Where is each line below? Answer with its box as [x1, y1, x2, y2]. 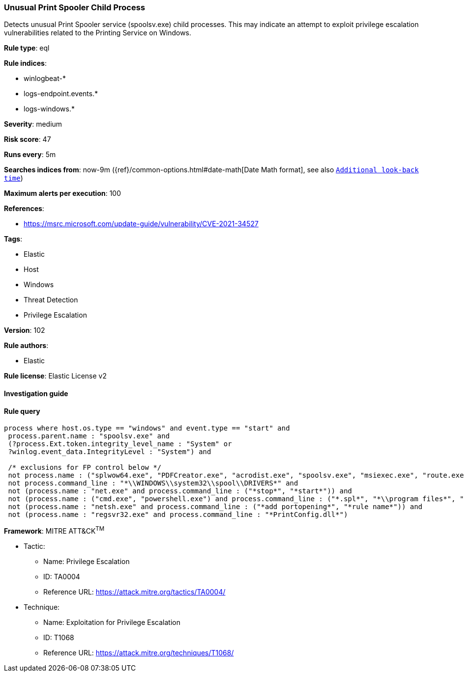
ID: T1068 [43, 633, 74, 642]
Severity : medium [4, 120, 62, 129]
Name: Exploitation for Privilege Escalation [43, 618, 180, 626]
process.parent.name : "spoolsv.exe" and [8, 432, 170, 440]
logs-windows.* [24, 105, 75, 113]
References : [4, 204, 44, 213]
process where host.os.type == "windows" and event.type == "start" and [4, 424, 290, 433]
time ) [4, 174, 23, 183]
